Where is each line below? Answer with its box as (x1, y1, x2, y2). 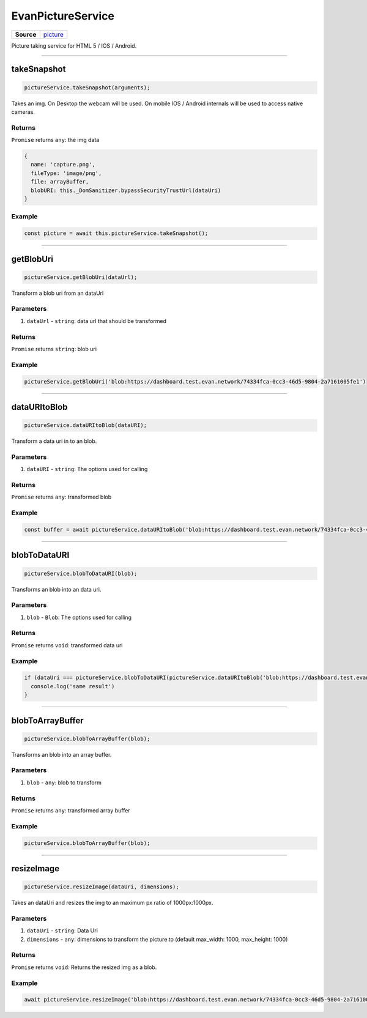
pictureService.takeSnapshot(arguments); (24, 84, 150, 91)
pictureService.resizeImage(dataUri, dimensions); (24, 883, 180, 890)
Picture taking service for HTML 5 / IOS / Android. (11, 42, 137, 49)
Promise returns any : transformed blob (11, 493, 112, 501)
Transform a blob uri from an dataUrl (11, 289, 104, 297)
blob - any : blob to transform (26, 779, 102, 786)
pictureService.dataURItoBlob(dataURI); (24, 422, 147, 429)
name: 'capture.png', (31, 161, 96, 168)
